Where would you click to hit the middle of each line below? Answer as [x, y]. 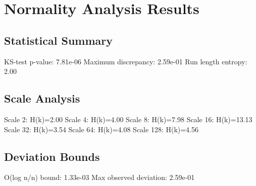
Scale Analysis [42, 98]
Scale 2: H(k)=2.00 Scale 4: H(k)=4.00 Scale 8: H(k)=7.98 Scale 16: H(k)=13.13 [128, 119]
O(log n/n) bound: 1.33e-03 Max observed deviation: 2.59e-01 [99, 177]
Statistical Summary [58, 40]
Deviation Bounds [52, 156]
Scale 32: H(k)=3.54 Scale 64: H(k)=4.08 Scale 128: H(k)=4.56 [101, 129]
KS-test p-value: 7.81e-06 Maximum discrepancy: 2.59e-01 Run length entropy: [126, 61]
